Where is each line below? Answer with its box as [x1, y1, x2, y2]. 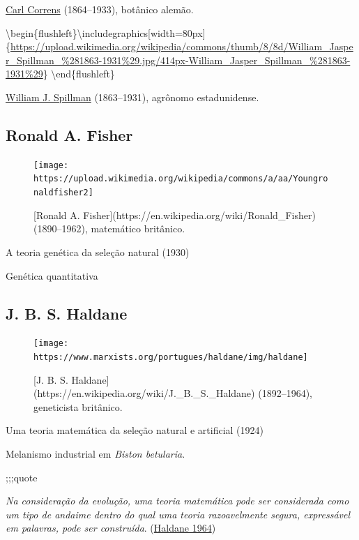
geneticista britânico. [33, 399, 123, 414]
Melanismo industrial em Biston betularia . [6, 447, 185, 460]
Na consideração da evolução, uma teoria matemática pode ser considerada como [6, 493, 349, 508]
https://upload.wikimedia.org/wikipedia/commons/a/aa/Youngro [33, 174, 328, 184]
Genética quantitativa [6, 268, 98, 283]
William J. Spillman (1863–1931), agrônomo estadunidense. [6, 89, 259, 104]
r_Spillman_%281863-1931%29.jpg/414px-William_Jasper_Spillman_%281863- [6, 52, 351, 67]
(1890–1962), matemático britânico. [33, 221, 185, 236]
